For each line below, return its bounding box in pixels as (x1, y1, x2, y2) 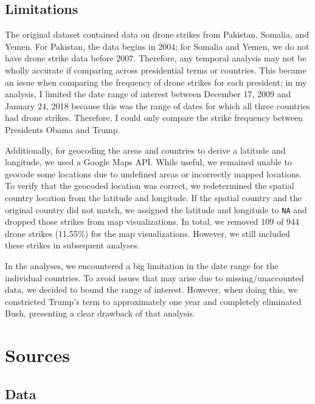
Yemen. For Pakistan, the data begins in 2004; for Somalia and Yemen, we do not (5, 39, 310, 52)
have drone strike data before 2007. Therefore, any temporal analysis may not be (5, 52, 306, 64)
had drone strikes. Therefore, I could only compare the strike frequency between (5, 111, 303, 124)
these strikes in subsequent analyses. (5, 239, 140, 252)
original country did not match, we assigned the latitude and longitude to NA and (5, 203, 307, 216)
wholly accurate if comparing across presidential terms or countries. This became (5, 63, 306, 76)
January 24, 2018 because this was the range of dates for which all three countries (5, 99, 310, 112)
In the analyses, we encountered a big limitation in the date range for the (5, 259, 279, 272)
